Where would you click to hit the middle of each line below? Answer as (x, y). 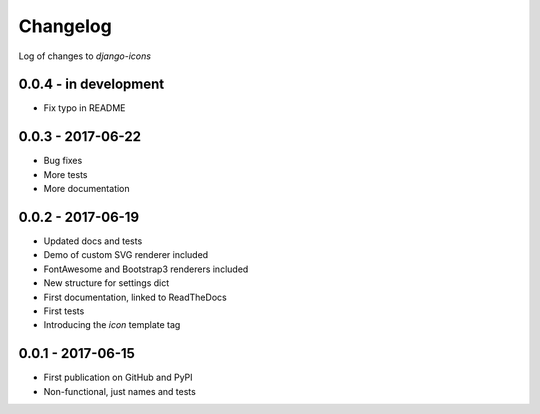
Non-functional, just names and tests (120, 391)
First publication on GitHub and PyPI (118, 377)
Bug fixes (63, 161)
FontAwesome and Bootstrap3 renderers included (146, 269)
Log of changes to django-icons (85, 56)
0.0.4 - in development (91, 84)
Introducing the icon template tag (112, 325)
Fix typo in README (84, 108)
